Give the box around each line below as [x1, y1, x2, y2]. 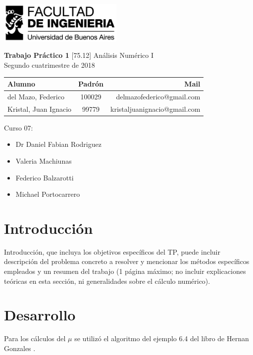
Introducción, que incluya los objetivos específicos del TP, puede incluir [4, 246, 220, 257]
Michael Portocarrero [15, 189, 80, 199]
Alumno [7, 79, 35, 89]
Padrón [78, 79, 104, 89]
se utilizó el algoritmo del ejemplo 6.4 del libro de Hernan [74, 333, 249, 344]
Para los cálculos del [4, 333, 66, 344]
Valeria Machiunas [15, 155, 72, 166]
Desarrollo [4, 305, 76, 325]
